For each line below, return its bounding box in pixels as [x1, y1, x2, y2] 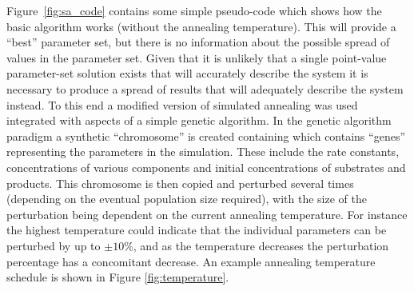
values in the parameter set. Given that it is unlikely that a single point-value [6, 49, 387, 66]
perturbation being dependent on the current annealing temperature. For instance [6, 205, 408, 222]
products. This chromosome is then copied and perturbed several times [6, 174, 354, 191]
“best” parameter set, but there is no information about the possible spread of [6, 34, 390, 50]
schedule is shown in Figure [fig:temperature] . [6, 269, 229, 285]
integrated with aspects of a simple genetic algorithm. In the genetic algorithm [6, 112, 392, 129]
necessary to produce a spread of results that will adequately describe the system [6, 80, 404, 97]
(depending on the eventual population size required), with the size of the [6, 190, 367, 207]
